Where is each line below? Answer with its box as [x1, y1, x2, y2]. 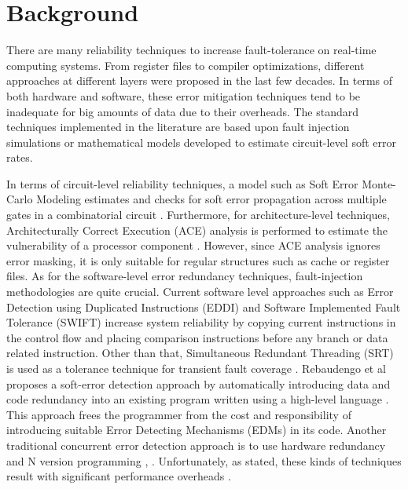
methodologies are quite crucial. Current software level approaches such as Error [6, 283, 394, 300]
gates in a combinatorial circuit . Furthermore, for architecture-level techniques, [6, 206, 390, 223]
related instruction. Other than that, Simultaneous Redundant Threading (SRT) [6, 345, 394, 361]
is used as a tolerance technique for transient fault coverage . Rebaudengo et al [6, 360, 386, 376]
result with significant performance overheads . [6, 468, 231, 484]
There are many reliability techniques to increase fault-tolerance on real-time [6, 42, 377, 58]
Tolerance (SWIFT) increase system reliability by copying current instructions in [6, 314, 396, 330]
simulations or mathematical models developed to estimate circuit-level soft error [6, 133, 396, 150]
